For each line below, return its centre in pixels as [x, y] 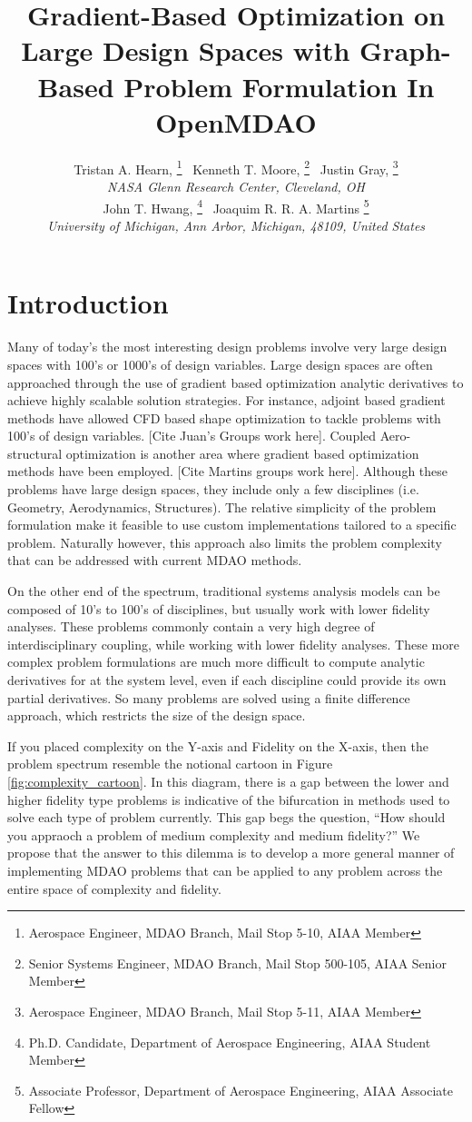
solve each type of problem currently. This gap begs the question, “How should [226, 817]
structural [35, 453]
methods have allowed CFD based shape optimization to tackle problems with [224, 417]
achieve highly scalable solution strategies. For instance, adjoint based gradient [226, 400]
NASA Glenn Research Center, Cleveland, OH [236, 186]
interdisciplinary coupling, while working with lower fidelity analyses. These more [233, 644]
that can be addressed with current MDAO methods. [155, 560]
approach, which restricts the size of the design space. [157, 715]
